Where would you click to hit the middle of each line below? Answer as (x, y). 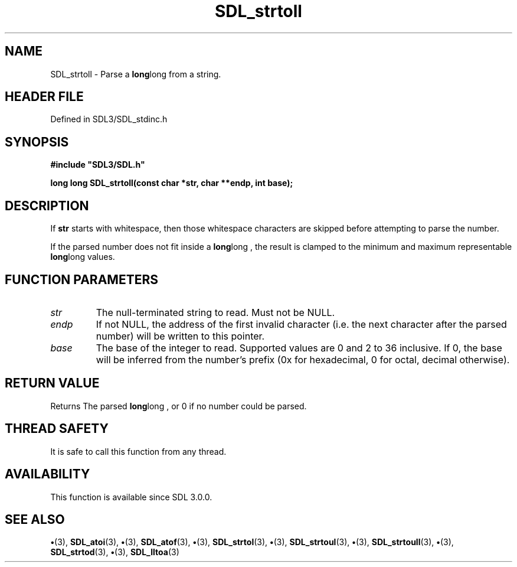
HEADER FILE (44, 97)
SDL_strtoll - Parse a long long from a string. (136, 74)
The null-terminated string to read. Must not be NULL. (215, 312)
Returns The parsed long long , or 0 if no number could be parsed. (179, 406)
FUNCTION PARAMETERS (81, 279)
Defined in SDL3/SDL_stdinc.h (109, 119)
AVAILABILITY (48, 474)
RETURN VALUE (52, 383)
